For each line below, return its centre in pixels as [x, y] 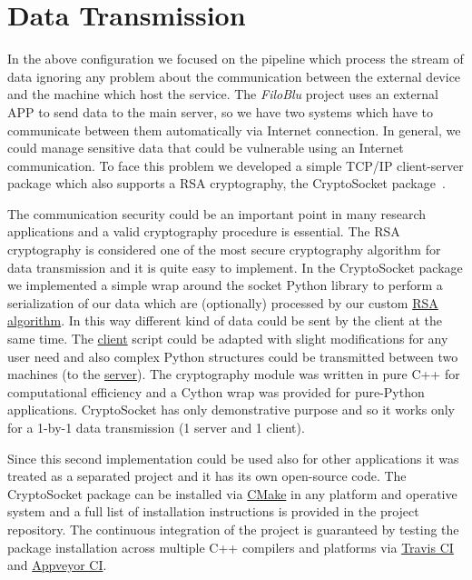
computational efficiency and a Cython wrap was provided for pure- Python [216, 391]
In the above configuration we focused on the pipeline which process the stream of [236, 59]
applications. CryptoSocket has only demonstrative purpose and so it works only [231, 410]
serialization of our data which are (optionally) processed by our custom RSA [223, 302]
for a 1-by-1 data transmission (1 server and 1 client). [156, 427]
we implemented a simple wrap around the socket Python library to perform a [225, 285]
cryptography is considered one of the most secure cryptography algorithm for [224, 250]
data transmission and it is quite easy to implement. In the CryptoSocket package [235, 267]
